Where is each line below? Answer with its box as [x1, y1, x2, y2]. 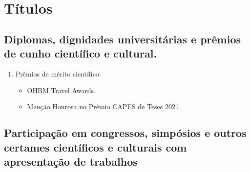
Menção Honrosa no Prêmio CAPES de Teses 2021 [27, 101, 179, 112]
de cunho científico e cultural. [4, 46, 157, 61]
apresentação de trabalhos [4, 153, 138, 169]
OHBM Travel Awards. [27, 85, 96, 95]
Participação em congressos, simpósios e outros [4, 125, 247, 140]
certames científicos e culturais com [4, 139, 187, 154]
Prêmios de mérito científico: [15, 68, 101, 78]
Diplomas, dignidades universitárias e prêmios [4, 31, 241, 46]
